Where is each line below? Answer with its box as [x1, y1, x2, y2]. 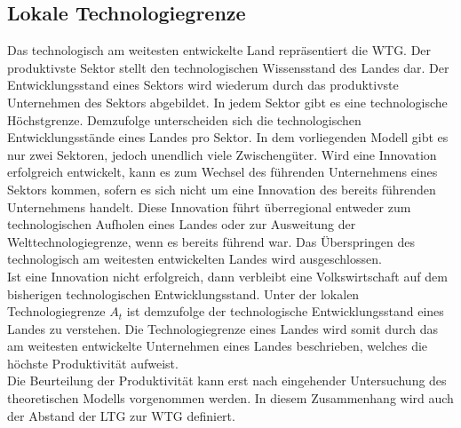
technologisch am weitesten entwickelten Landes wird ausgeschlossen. [7, 250, 382, 268]
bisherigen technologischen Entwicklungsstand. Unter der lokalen [7, 284, 360, 303]
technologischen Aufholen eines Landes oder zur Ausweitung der [7, 215, 356, 234]
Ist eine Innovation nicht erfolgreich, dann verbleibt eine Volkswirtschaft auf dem [7, 266, 448, 285]
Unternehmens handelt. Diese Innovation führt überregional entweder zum [7, 197, 411, 216]
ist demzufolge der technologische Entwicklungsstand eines [126, 302, 444, 321]
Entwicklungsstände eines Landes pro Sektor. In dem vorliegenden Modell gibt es [7, 128, 449, 147]
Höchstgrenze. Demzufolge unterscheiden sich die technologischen [7, 110, 362, 129]
